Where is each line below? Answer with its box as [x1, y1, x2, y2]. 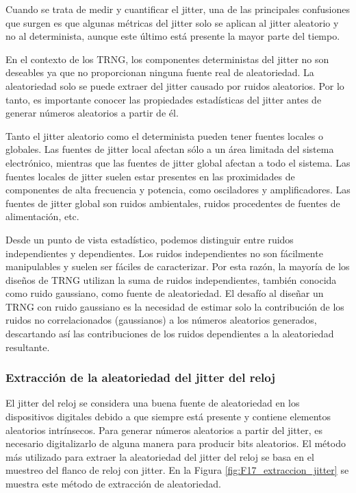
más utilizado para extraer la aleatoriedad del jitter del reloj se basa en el [5, 449, 314, 464]
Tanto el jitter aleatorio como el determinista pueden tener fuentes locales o [5, 128, 323, 143]
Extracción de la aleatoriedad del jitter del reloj [5, 369, 275, 386]
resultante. [5, 339, 50, 354]
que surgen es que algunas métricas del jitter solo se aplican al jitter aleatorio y [5, 15, 339, 29]
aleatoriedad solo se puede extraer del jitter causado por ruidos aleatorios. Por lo [5, 78, 344, 93]
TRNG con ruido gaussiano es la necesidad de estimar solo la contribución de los [5, 299, 344, 313]
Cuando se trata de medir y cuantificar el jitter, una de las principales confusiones [5, 2, 351, 16]
